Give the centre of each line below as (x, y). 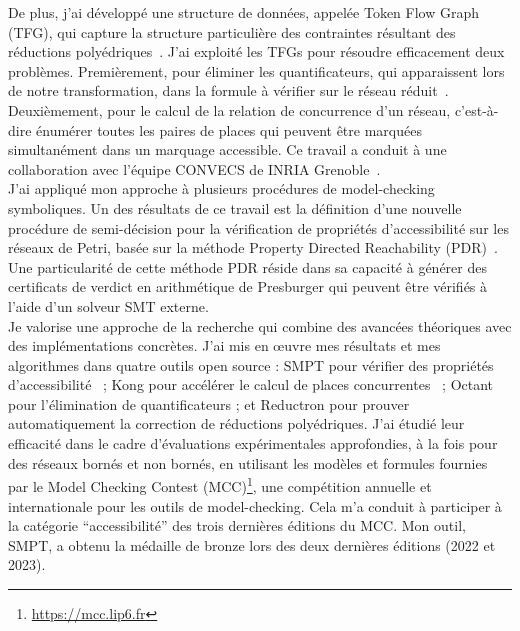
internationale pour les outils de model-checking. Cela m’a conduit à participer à (255, 505)
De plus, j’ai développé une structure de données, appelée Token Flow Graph (244, 12)
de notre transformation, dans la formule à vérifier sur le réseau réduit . (228, 90)
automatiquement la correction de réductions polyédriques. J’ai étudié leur (236, 423)
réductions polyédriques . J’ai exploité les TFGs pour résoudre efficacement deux (256, 51)
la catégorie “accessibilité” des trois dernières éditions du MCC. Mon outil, (237, 525)
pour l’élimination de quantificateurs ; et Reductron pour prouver (209, 403)
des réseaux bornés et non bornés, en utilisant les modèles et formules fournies (248, 462)
